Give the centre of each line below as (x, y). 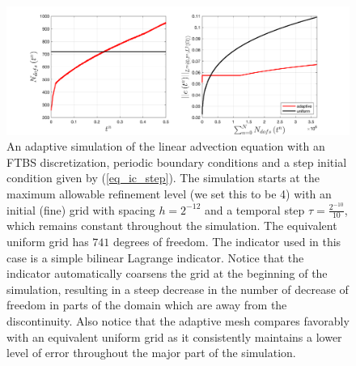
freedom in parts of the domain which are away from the (147, 305)
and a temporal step (254, 209)
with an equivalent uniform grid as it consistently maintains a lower (174, 336)
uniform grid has (48, 242)
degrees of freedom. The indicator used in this (227, 242)
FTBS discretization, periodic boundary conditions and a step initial (177, 162)
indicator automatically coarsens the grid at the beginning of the (167, 273)
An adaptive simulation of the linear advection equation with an (166, 146)
